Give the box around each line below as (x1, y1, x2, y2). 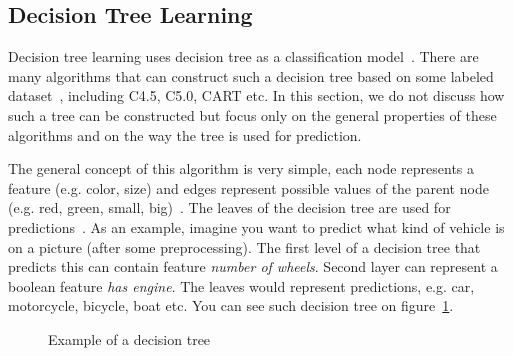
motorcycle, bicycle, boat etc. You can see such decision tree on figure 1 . (8, 295, 454, 316)
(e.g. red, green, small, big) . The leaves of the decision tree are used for (8, 197, 451, 218)
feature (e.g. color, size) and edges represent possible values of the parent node (8, 177, 489, 198)
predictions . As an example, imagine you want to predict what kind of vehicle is (8, 216, 505, 237)
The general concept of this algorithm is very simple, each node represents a (8, 158, 475, 179)
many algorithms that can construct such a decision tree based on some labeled (8, 65, 494, 86)
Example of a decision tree (48, 328, 211, 349)
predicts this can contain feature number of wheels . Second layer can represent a (8, 256, 498, 277)
